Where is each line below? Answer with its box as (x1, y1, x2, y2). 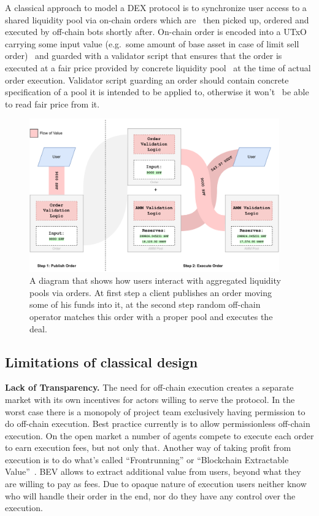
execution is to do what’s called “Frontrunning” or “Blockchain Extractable (5, 453, 289, 466)
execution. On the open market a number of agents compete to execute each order (5, 429, 314, 442)
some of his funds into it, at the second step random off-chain (29, 298, 261, 311)
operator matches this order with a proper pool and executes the (29, 310, 273, 322)
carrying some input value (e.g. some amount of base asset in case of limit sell (5, 37, 299, 50)
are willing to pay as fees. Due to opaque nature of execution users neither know (5, 477, 307, 490)
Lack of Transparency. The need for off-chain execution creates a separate (5, 381, 294, 394)
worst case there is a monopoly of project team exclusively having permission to (5, 405, 306, 418)
